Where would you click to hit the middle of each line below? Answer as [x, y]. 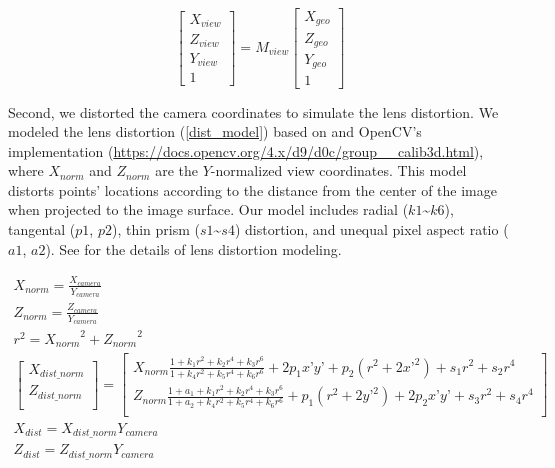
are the [176, 170]
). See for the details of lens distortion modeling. [193, 248]
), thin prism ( [155, 229]
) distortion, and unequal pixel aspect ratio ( [371, 229]
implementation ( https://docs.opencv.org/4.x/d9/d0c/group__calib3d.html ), [246, 150]
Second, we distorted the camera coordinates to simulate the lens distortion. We [253, 111]
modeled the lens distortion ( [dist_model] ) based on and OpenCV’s [215, 131]
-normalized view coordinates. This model [338, 170]
